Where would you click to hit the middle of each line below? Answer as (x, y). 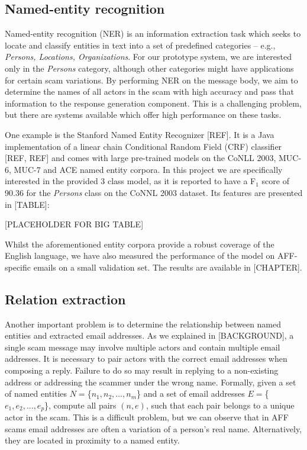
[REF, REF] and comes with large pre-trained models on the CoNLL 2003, (140, 158)
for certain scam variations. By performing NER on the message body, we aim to (151, 80)
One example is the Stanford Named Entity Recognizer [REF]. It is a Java (140, 134)
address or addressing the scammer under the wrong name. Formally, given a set (151, 382)
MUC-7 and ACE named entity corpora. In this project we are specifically (148, 169)
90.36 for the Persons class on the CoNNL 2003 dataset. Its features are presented (154, 192)
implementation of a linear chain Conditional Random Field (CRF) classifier (143, 146)
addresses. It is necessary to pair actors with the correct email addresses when (146, 359)
